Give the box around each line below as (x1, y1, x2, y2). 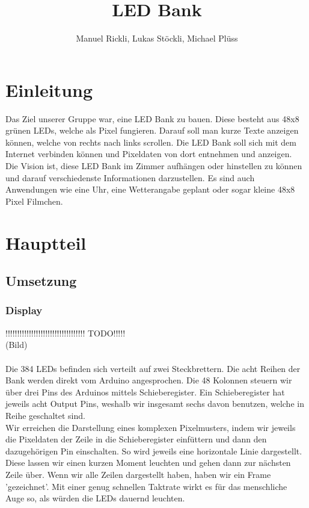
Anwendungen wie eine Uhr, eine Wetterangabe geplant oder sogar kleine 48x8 (5, 183, 295, 196)
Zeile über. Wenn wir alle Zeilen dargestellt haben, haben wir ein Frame (5, 468, 271, 480)
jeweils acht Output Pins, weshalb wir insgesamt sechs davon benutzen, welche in (5, 397, 304, 410)
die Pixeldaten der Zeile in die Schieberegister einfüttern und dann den (5, 433, 267, 445)
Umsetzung (5, 271, 77, 290)
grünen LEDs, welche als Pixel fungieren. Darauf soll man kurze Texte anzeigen (5, 124, 299, 137)
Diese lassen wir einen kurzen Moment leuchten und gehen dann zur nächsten (5, 456, 291, 469)
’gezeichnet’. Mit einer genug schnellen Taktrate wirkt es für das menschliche (5, 480, 287, 492)
